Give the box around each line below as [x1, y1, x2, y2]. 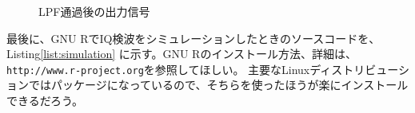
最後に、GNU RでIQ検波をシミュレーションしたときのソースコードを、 [6, 29, 381, 46]
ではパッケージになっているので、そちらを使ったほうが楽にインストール [28, 76, 409, 93]
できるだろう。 [6, 92, 84, 109]
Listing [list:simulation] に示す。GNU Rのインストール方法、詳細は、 [6, 45, 357, 62]
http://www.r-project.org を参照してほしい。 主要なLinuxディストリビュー [6, 60, 399, 77]
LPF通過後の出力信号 [38, 3, 150, 19]
